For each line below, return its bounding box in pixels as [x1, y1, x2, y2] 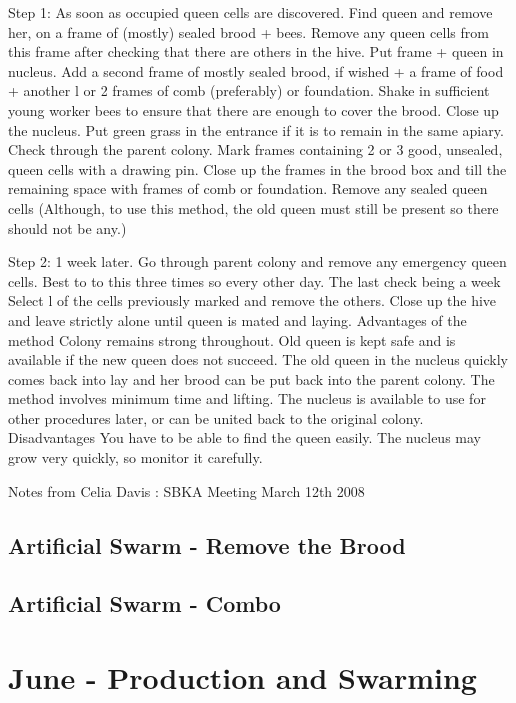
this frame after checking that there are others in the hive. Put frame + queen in [8, 41, 504, 62]
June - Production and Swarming [8, 657, 477, 697]
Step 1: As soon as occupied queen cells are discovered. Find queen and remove [8, 2, 493, 22]
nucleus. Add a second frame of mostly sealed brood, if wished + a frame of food [8, 60, 504, 81]
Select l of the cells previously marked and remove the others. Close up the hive [8, 290, 497, 311]
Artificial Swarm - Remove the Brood [8, 529, 406, 560]
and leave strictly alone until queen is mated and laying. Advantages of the [8, 309, 467, 330]
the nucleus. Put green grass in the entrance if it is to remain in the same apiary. [8, 119, 504, 140]
